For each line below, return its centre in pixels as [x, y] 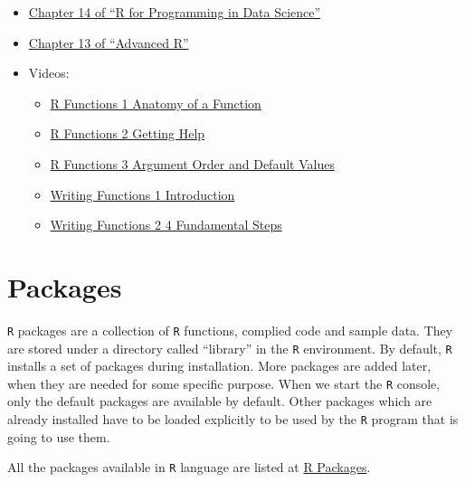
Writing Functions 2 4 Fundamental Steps [166, 225]
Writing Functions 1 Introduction [142, 194]
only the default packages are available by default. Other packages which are [220, 401]
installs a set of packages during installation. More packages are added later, [219, 366]
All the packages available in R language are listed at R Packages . [189, 467]
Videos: [49, 73]
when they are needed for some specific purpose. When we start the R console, [224, 383]
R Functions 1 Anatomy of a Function [156, 103]
